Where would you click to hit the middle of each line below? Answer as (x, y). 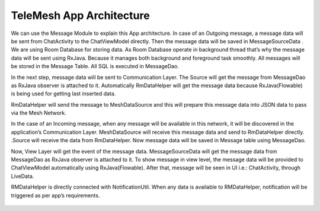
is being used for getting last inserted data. (63, 94)
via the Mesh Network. (39, 113)
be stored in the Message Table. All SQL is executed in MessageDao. (95, 66)
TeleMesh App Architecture (81, 15)
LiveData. (23, 176)
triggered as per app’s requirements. (55, 195)
